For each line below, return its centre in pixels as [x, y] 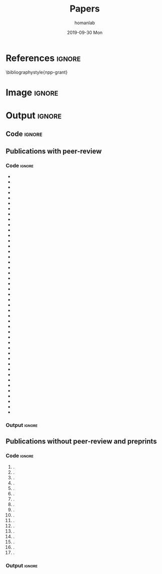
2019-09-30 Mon [85, 32]
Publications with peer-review [54, 151]
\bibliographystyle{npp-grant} [37, 72]
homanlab [85, 23]
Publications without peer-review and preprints [81, 441]
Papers [85, 9]
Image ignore [32, 92]
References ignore [43, 58]
